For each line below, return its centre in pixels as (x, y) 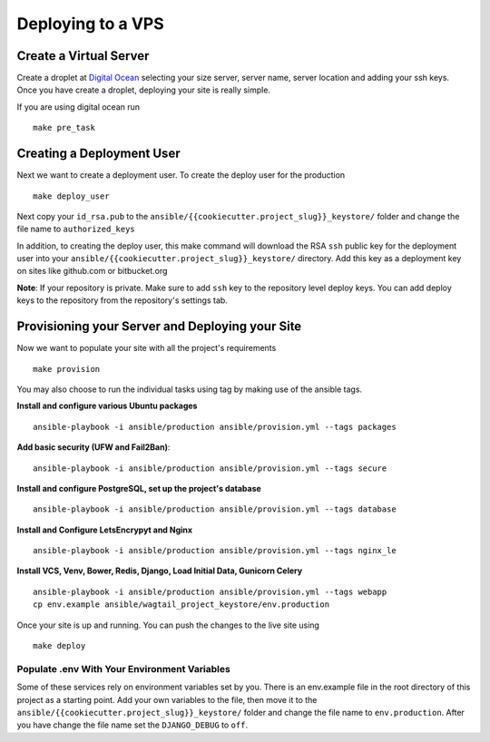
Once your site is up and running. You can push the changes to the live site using (168, 625)
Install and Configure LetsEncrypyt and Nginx (105, 530)
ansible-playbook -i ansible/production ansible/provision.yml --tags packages (215, 427)
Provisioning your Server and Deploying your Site (159, 327)
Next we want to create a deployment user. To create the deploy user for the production (181, 175)
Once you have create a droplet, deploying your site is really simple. (144, 90)
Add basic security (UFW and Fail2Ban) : (93, 447)
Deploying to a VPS (91, 24)
